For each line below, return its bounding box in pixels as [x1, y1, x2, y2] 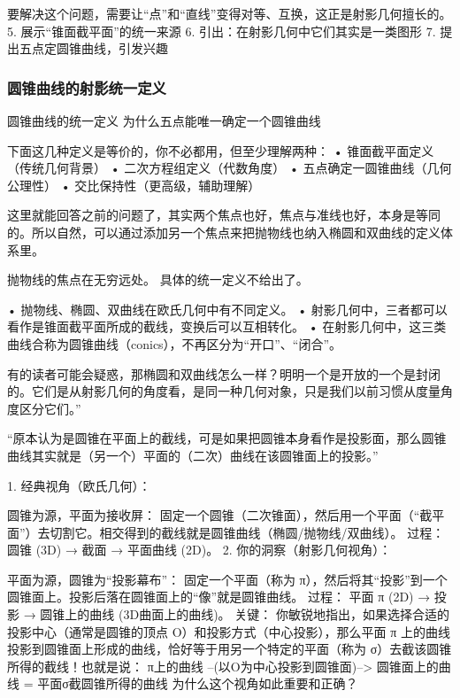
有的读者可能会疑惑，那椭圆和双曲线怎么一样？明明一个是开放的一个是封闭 [7, 364, 441, 383]
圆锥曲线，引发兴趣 [56, 39, 168, 58]
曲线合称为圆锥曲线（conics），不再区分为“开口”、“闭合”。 [7, 334, 342, 353]
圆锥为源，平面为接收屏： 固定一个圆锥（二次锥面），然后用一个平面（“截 [7, 506, 433, 524]
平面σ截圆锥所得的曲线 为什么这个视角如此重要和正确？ [37, 674, 358, 693]
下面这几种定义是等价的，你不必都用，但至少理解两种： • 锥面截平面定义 [7, 141, 434, 159]
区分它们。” [19, 399, 81, 417]
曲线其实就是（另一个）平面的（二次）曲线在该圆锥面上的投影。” [7, 446, 379, 464]
